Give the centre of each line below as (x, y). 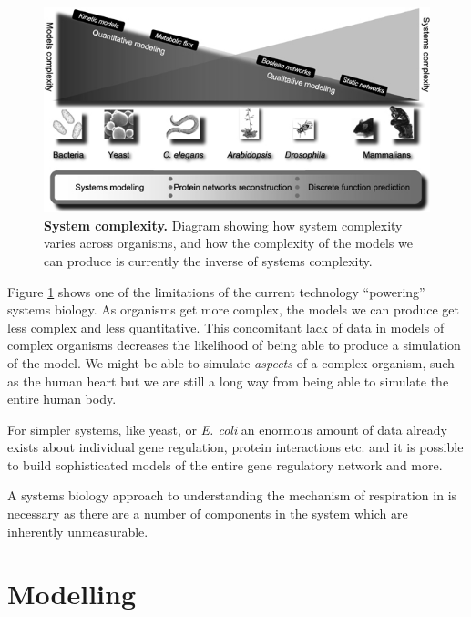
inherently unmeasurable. (78, 531)
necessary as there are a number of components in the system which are (208, 514)
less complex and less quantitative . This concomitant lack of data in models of (226, 327)
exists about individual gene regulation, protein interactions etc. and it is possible (235, 447)
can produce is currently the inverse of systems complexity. (208, 260)
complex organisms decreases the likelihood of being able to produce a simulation (234, 345)
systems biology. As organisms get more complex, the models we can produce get (234, 309)
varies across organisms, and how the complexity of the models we (228, 243)
